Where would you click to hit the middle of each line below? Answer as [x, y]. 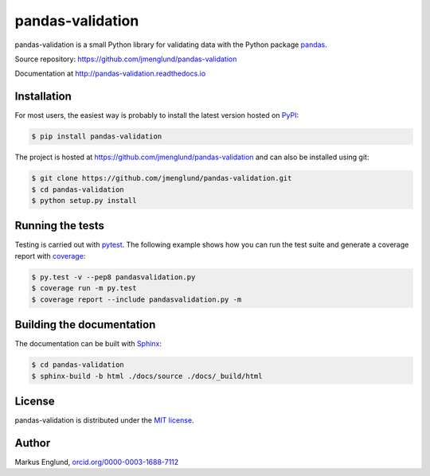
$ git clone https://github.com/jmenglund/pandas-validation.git [162, 178]
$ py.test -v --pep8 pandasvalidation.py [113, 277]
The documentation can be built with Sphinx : [88, 344]
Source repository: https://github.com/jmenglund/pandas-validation [126, 59]
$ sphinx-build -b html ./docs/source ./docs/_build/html [147, 376]
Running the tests [60, 226]
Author [33, 443]
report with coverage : [50, 256]
